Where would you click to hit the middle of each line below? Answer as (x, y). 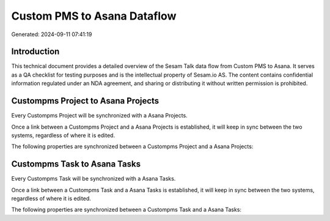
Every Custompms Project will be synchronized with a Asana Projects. (99, 116)
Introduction (35, 52)
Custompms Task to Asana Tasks (76, 164)
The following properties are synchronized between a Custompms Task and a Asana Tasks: (126, 210)
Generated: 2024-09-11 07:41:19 (52, 34)
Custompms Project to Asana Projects (85, 101)
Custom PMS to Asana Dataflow (94, 16)
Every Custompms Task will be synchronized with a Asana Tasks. (94, 179)
